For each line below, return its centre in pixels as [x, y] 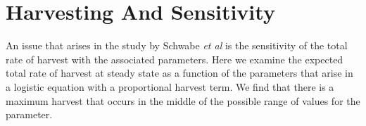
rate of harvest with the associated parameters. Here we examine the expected [175, 59]
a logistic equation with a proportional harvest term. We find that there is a [170, 86]
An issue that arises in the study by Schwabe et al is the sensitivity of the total [177, 45]
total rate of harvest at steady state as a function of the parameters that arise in [179, 73]
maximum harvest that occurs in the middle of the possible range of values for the [183, 100]
